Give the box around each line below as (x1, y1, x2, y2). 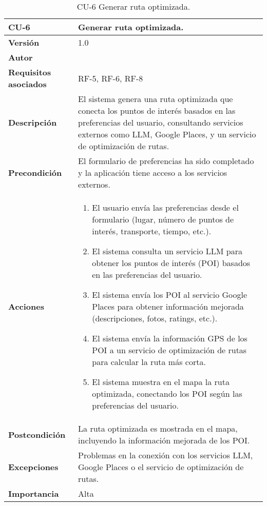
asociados (8, 78, 47, 90)
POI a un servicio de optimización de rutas (92, 344, 247, 356)
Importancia (8, 488, 59, 499)
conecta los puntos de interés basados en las (78, 105, 236, 116)
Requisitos (8, 66, 51, 78)
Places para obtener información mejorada (92, 300, 244, 312)
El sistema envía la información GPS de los (92, 332, 247, 344)
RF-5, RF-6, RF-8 (78, 72, 143, 84)
